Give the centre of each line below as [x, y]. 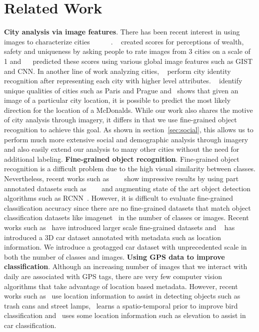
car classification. [30, 325]
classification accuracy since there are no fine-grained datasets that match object [127, 207]
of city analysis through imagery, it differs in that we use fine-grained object [120, 120]
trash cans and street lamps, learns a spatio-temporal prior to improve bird [121, 305]
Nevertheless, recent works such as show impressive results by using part [121, 178]
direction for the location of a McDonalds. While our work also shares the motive [128, 110]
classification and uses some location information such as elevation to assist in [125, 315]
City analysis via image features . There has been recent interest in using [122, 32]
